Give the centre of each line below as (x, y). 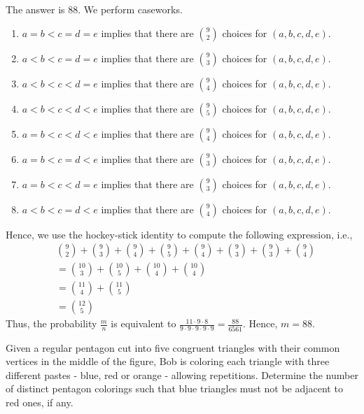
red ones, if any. (40, 402)
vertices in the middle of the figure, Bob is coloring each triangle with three (168, 361)
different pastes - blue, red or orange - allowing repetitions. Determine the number (182, 374)
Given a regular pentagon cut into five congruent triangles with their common (173, 347)
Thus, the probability (51, 323)
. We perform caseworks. (130, 9)
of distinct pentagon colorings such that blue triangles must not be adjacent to (174, 388)
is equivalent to (143, 323)
